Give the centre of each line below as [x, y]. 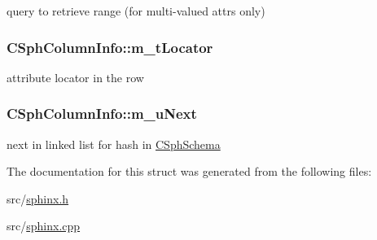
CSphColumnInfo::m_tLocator [110, 47]
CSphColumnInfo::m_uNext [102, 113]
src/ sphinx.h [38, 198]
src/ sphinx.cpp [44, 226]
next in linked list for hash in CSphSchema [114, 144]
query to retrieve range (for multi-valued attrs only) [136, 11]
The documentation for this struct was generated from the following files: [189, 171]
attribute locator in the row [75, 77]
